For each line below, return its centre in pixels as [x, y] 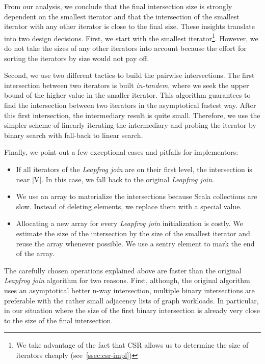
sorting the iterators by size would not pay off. [77, 58]
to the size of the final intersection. [59, 320]
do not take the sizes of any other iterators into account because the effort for [125, 48]
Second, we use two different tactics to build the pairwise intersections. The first [129, 75]
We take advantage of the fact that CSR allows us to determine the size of [132, 345]
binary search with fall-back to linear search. [74, 135]
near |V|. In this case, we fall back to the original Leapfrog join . [115, 179]
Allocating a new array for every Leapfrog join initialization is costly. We [129, 223]
